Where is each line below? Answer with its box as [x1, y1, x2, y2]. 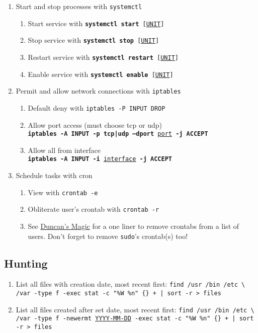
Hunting [4, 255, 48, 271]
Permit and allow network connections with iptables [16, 86, 181, 96]
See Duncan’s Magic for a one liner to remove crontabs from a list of [28, 221, 239, 231]
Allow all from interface [28, 144, 101, 155]
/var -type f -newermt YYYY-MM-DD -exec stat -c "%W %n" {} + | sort [16, 315, 254, 322]
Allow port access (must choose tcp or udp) [28, 119, 162, 130]
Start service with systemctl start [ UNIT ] [28, 18, 164, 28]
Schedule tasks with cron [16, 170, 93, 181]
